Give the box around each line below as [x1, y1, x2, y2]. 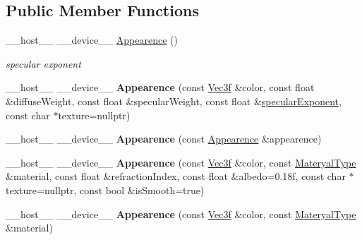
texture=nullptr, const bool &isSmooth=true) [6, 182, 205, 197]
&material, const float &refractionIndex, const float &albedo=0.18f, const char [6, 169, 346, 184]
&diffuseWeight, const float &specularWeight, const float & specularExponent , [6, 93, 342, 108]
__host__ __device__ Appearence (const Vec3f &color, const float [6, 80, 315, 95]
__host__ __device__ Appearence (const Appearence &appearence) [6, 131, 322, 146]
